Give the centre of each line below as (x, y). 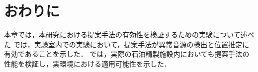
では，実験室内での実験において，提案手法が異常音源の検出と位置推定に (131, 44)
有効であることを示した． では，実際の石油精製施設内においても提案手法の (127, 54)
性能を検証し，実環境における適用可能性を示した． (87, 63)
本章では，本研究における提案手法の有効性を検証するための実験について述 (126, 35)
